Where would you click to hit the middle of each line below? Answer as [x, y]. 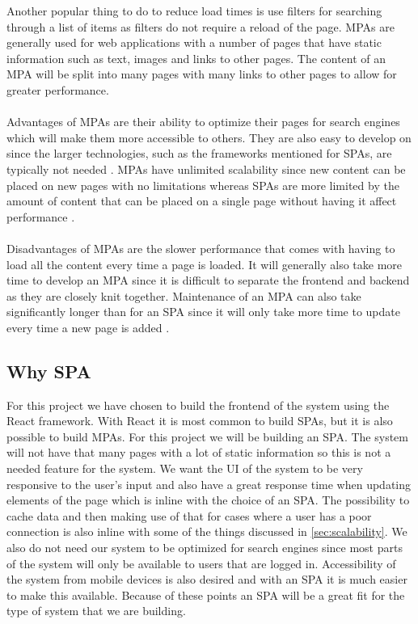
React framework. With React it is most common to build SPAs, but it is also [200, 421]
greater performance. [58, 89]
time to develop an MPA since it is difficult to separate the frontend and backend [208, 280]
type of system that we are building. [96, 611]
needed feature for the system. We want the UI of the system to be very [185, 468]
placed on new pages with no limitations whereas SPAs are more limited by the [203, 185]
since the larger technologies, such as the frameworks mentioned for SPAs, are [199, 153]
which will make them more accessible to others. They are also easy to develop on [209, 137]
